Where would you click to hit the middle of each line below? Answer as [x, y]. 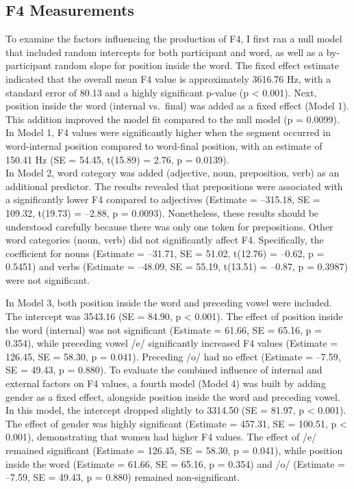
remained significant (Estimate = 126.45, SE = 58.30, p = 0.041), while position [174, 450]
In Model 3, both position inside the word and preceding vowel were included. [169, 303]
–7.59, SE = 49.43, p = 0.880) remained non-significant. [123, 477]
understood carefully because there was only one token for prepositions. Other [169, 226]
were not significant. [48, 279]
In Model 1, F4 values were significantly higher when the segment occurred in [168, 132]
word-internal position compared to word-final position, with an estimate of [164, 145]
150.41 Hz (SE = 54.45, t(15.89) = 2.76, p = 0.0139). [117, 159]
